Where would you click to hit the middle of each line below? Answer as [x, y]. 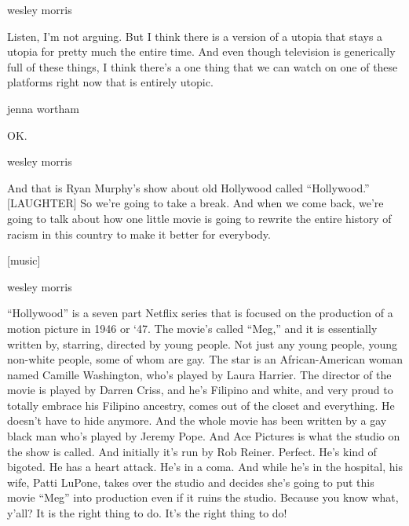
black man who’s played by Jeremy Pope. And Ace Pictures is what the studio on [204, 436]
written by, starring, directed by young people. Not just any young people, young [202, 343]
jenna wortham [43, 108]
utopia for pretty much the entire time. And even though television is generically [201, 51]
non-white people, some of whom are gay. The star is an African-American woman [205, 359]
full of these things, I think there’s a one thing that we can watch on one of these [203, 66]
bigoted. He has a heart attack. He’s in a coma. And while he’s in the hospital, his [205, 467]
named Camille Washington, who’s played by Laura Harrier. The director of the [199, 374]
